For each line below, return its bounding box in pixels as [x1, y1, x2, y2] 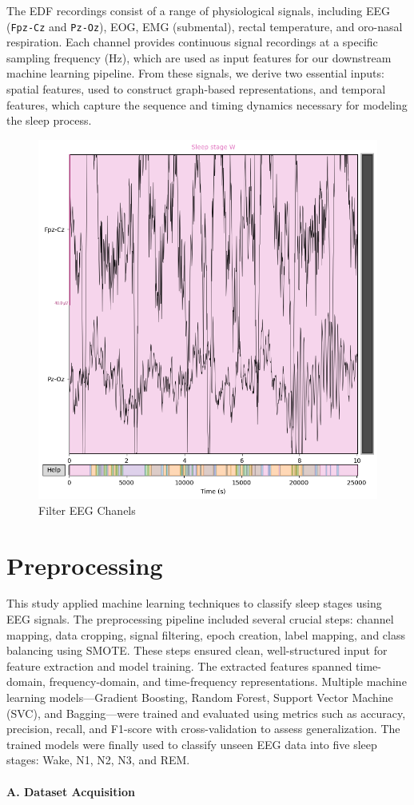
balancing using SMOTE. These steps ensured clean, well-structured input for [6, 642, 388, 659]
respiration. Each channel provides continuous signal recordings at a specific [6, 34, 378, 50]
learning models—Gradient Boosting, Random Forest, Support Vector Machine [6, 689, 393, 706]
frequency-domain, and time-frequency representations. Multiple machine [49, 673, 407, 690]
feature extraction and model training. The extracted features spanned [6, 657, 352, 674]
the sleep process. [6, 112, 92, 129]
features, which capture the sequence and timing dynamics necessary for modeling [6, 96, 408, 113]
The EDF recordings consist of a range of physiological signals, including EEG [6, 2, 391, 18]
